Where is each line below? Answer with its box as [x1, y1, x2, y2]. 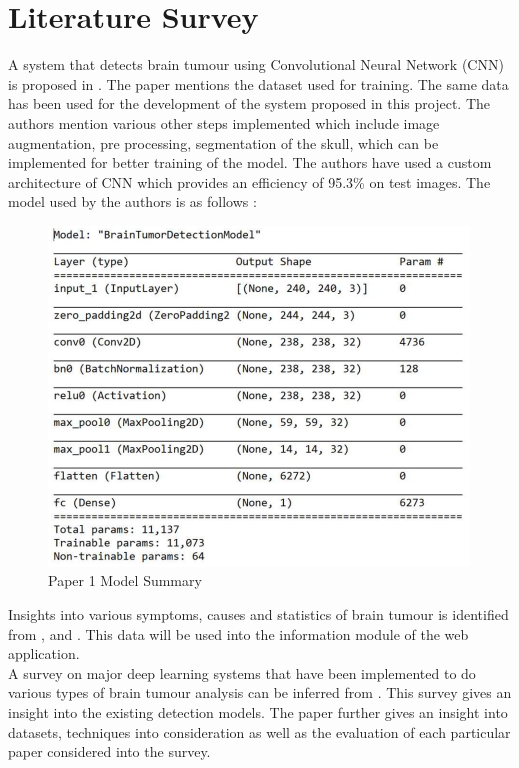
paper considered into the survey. [8, 741, 211, 762]
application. [8, 643, 80, 664]
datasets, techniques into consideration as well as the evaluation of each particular [8, 721, 511, 742]
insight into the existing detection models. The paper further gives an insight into [8, 702, 508, 723]
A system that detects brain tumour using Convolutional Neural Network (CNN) [8, 54, 504, 75]
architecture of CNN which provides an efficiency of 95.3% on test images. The [8, 171, 491, 192]
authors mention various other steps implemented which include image [8, 112, 440, 133]
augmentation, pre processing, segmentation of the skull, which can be [8, 132, 439, 153]
